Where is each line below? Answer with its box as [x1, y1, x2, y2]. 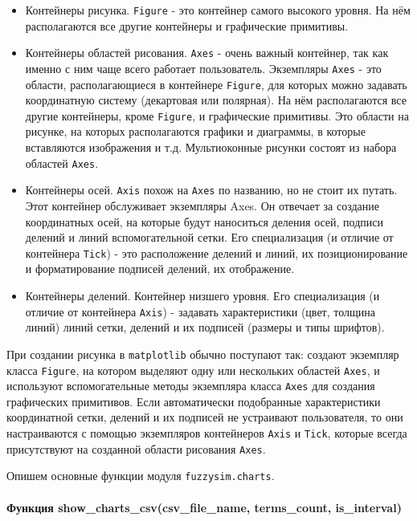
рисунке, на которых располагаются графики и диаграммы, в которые [25, 123, 366, 140]
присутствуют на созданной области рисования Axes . [6, 440, 266, 457]
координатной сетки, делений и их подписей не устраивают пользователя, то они [6, 409, 403, 425]
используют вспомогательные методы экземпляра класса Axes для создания [6, 377, 375, 394]
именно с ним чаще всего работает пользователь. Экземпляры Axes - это [25, 59, 382, 76]
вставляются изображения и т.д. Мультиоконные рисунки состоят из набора [25, 139, 397, 156]
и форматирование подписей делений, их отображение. [25, 260, 295, 277]
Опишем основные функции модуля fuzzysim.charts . [6, 467, 275, 484]
